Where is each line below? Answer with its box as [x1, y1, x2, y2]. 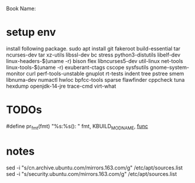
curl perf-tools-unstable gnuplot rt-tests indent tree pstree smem [26, 70, 184, 77]
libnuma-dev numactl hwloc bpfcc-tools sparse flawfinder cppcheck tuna [6, 76, 185, 83]
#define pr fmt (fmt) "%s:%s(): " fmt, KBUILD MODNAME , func [6, 122, 148, 131]
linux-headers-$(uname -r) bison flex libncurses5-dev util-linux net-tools [6, 57, 184, 64]
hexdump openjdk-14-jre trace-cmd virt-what [6, 82, 117, 89]
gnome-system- [150, 64, 190, 71]
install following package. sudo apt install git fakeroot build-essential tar [6, 45, 181, 52]
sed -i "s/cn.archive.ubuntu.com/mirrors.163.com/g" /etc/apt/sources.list [6, 164, 183, 171]
